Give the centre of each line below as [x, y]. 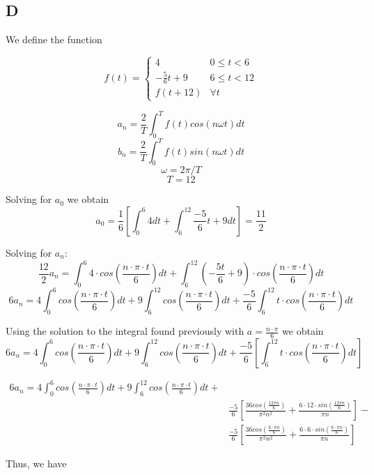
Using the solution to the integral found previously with [125, 331]
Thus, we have [36, 463]
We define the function [54, 39]
